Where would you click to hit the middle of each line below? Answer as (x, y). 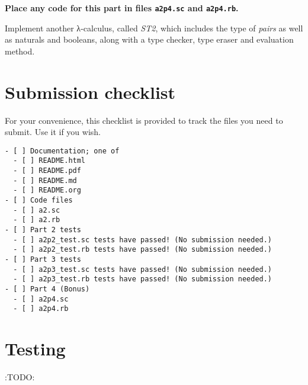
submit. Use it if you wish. (53, 132)
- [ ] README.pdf (47, 171)
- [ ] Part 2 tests (43, 230)
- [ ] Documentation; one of (62, 151)
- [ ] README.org (47, 190)
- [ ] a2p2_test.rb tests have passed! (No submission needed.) (143, 250)
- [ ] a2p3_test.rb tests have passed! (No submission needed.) (143, 279)
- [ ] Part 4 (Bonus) (47, 289)
